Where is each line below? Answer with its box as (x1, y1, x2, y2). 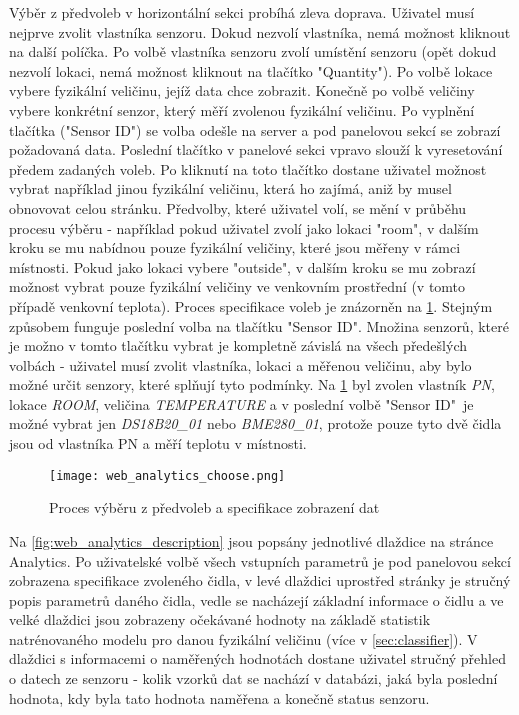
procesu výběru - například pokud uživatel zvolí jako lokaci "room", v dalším (9, 217, 479, 238)
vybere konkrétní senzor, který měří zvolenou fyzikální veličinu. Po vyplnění (9, 99, 475, 120)
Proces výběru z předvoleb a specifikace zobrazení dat (49, 497, 380, 518)
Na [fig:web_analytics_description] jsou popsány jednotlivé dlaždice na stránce (9, 530, 494, 551)
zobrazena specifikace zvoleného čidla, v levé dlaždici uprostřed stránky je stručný (9, 570, 511, 591)
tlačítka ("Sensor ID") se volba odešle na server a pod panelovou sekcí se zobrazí (9, 119, 501, 140)
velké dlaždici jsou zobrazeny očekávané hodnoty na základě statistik (9, 609, 431, 630)
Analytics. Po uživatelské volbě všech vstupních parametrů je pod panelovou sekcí (9, 550, 511, 571)
